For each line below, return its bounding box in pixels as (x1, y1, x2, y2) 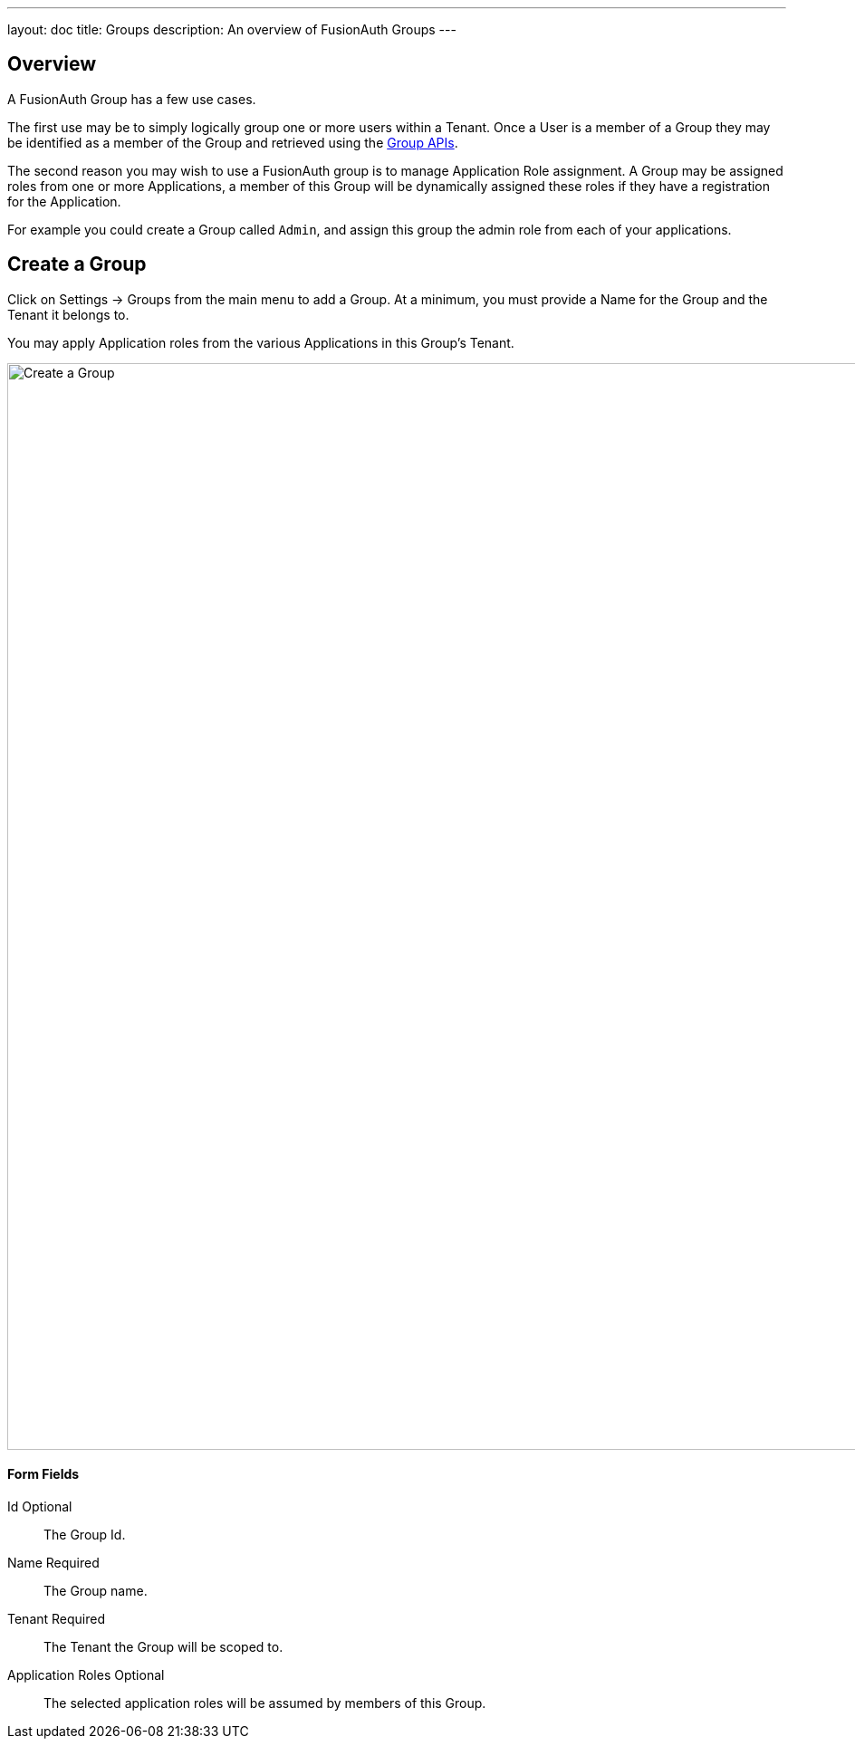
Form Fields (7, 1466, 80, 1482)
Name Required (7, 1554, 100, 1570)
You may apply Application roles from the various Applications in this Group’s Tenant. (7, 334, 514, 350)
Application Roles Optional (7, 1666, 165, 1683)
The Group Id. (43, 1526, 126, 1542)
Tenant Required (7, 1610, 106, 1626)
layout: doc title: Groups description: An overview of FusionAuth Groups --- (7, 22, 456, 37)
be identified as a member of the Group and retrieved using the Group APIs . (7, 134, 458, 150)
